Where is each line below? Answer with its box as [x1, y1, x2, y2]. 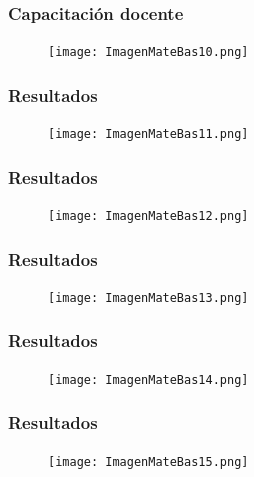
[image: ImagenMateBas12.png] [48, 208, 249, 223]
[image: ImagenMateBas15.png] [48, 454, 249, 469]
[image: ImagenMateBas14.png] [48, 372, 249, 387]
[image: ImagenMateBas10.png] [48, 45, 249, 60]
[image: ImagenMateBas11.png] [48, 127, 249, 142]
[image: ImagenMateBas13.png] [48, 290, 249, 305]
